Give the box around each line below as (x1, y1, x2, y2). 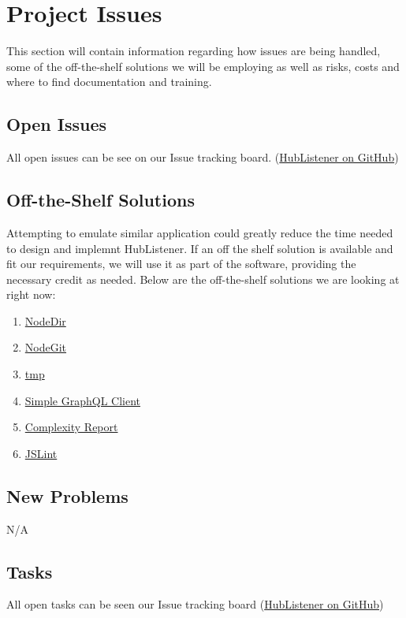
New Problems (6, 483, 129, 508)
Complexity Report (24, 419, 118, 435)
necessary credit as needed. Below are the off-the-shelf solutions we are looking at (6, 270, 400, 287)
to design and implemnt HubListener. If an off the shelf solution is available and (6, 240, 393, 256)
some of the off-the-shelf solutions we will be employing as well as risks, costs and (6, 58, 400, 74)
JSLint (24, 445, 58, 461)
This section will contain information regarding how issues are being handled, (6, 43, 381, 59)
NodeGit (24, 339, 67, 356)
